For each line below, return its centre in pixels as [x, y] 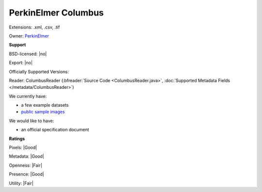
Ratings [17, 139]
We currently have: [28, 96]
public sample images [43, 112]
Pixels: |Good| [23, 147]
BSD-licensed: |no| [28, 54]
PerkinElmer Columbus [56, 13]
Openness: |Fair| [25, 165]
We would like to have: [32, 121]
